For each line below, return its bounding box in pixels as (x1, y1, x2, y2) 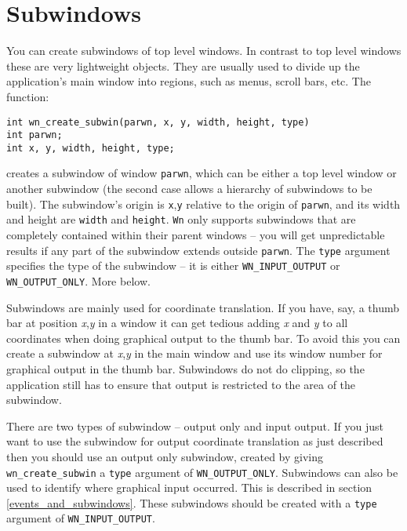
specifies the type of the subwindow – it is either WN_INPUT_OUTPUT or (6, 257, 340, 274)
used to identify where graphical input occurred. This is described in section (6, 479, 372, 496)
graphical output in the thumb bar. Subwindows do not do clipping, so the (6, 360, 365, 376)
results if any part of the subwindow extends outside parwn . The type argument (6, 242, 391, 258)
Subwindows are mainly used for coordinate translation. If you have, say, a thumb (6, 299, 400, 315)
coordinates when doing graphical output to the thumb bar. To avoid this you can (6, 329, 401, 346)
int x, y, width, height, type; (6, 142, 175, 154)
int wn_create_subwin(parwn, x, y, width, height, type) (6, 116, 310, 128)
